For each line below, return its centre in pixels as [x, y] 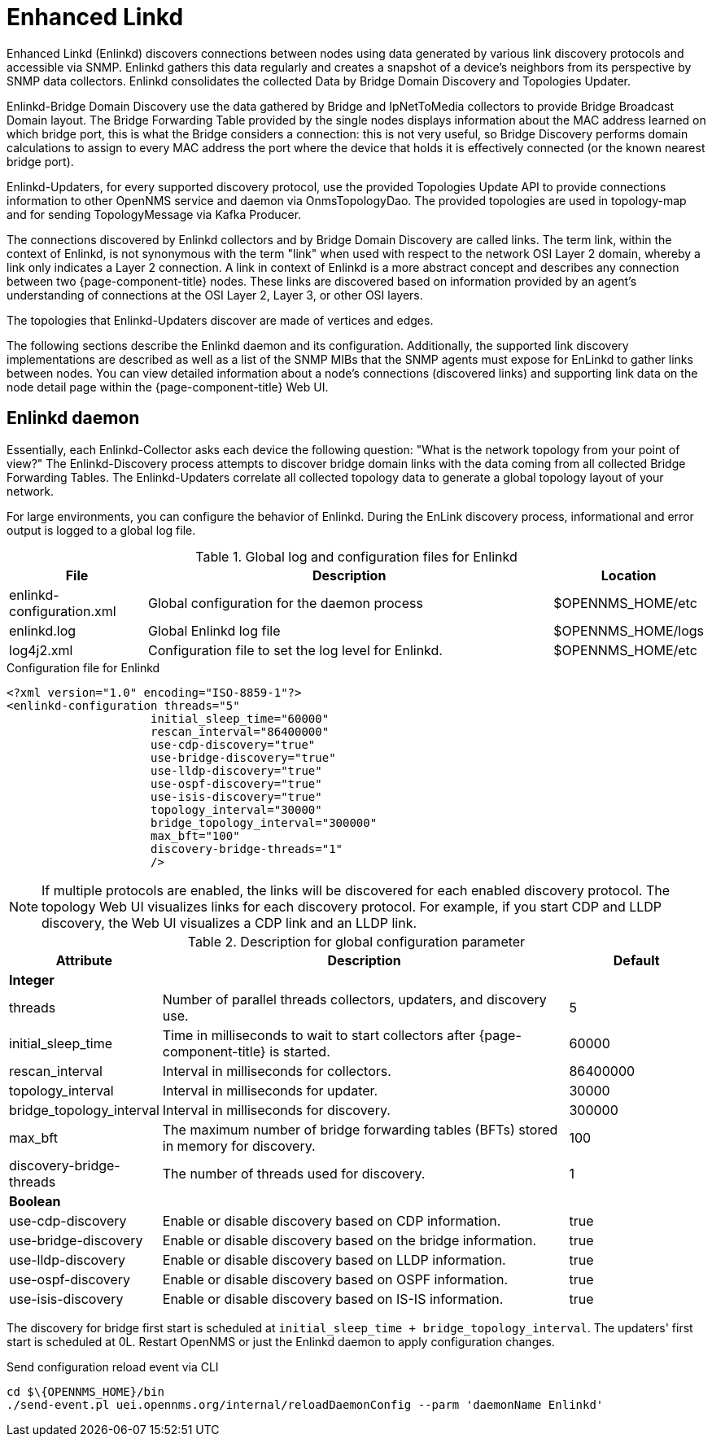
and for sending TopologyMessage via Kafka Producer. [154, 214]
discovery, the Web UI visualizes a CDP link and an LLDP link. [229, 923]
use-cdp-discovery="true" [233, 744]
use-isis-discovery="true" [236, 796]
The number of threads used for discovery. [294, 1173]
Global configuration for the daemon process [286, 603]
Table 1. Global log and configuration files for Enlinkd [356, 556]
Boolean [35, 1201]
